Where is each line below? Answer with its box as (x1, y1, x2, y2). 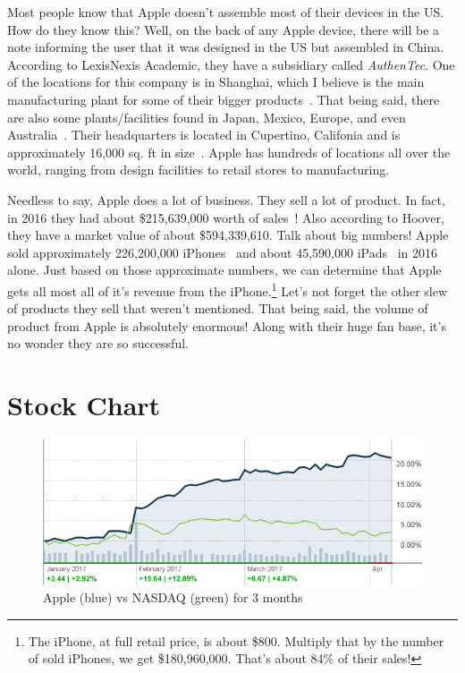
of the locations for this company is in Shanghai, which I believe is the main (7, 72, 425, 91)
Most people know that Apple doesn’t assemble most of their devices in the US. (7, 3, 444, 21)
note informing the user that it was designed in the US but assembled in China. (7, 38, 444, 56)
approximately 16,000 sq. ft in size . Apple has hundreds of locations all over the (7, 142, 451, 161)
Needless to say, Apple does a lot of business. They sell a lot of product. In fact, (7, 190, 445, 209)
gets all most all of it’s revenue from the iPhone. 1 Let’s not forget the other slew (7, 278, 448, 300)
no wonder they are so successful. (7, 334, 189, 353)
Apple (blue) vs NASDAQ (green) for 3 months (43, 588, 303, 607)
